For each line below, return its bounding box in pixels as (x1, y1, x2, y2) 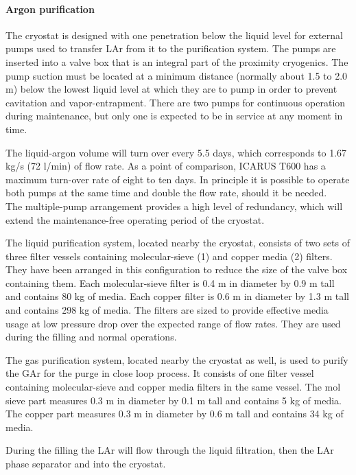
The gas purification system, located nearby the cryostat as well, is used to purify (5, 352, 348, 367)
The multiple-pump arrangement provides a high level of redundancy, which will (5, 198, 343, 213)
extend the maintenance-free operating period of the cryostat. (5, 212, 265, 227)
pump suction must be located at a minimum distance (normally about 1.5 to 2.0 (5, 68, 348, 82)
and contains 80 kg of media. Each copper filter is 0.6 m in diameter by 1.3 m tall (5, 289, 349, 303)
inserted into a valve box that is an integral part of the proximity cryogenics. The (5, 54, 348, 69)
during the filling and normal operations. (5, 329, 177, 344)
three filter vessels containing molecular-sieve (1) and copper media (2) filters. (5, 248, 333, 263)
